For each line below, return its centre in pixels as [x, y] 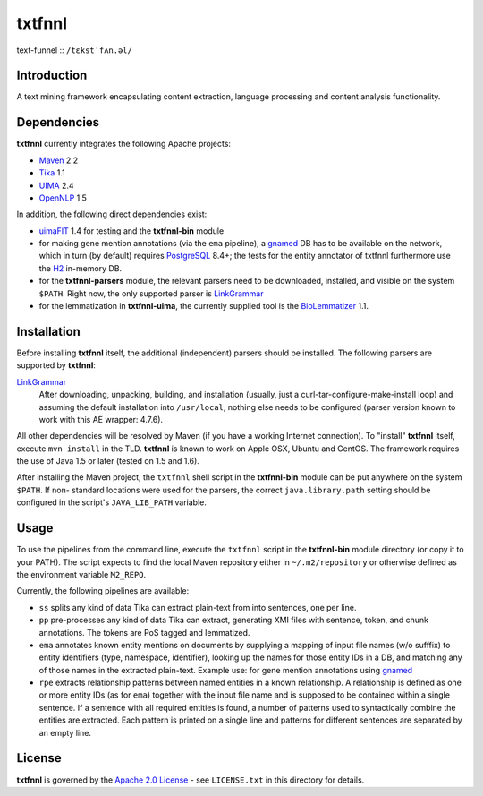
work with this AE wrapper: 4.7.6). [101, 419]
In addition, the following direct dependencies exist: [112, 214]
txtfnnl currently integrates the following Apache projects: [124, 144]
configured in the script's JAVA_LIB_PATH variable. [112, 502]
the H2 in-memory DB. [80, 268]
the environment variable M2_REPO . [81, 574]
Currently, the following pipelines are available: [103, 591]
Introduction [52, 76]
